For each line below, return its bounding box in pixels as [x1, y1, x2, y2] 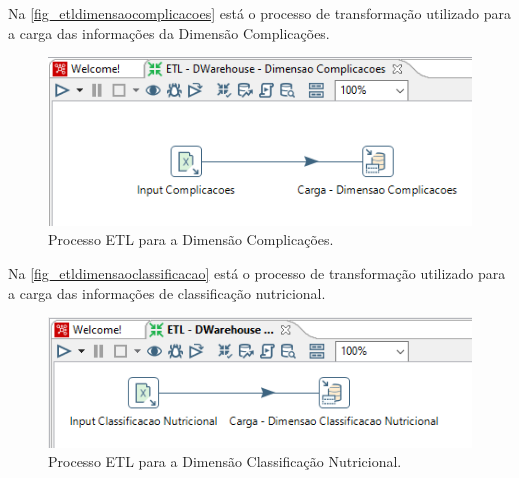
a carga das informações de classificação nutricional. [8, 282, 326, 303]
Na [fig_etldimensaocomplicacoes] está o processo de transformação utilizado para [8, 3, 512, 23]
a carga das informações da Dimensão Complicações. [8, 22, 330, 43]
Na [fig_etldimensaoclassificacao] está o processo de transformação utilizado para [8, 263, 506, 284]
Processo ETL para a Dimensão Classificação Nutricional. [48, 451, 402, 472]
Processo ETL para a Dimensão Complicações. [48, 229, 334, 250]
